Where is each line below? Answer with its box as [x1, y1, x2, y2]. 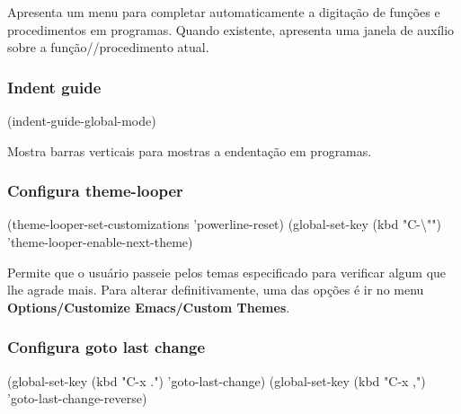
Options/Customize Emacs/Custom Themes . [7, 297, 290, 316]
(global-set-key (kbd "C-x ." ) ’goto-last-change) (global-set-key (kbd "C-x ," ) [7, 371, 426, 390]
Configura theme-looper [7, 180, 183, 202]
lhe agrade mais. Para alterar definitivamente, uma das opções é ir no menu [7, 280, 424, 299]
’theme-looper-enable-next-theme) [7, 233, 193, 251]
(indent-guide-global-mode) [7, 111, 156, 129]
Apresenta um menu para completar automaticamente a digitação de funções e [7, 3, 440, 21]
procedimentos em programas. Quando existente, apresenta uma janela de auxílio [7, 20, 455, 39]
